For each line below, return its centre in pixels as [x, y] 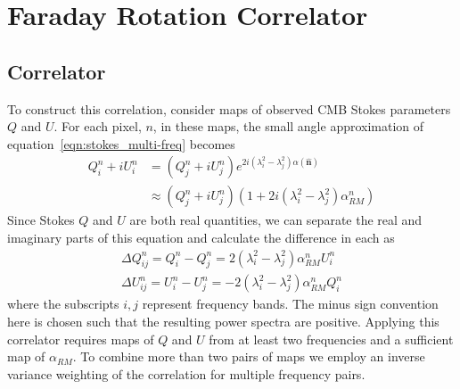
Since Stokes [41, 220]
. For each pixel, [98, 126]
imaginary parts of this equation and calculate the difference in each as [201, 238]
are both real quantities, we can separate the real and [276, 220]
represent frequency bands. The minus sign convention [290, 304]
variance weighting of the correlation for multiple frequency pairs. [186, 373]
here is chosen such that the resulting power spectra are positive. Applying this [223, 322]
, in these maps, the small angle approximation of [288, 126]
